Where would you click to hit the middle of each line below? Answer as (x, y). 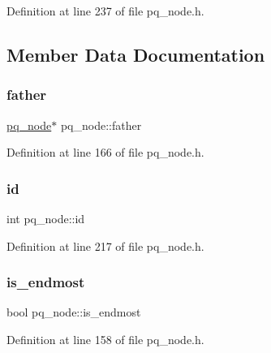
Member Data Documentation (136, 54)
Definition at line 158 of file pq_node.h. (105, 339)
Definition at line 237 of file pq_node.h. (105, 11)
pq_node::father (101, 125)
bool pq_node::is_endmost (74, 312)
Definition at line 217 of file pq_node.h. (105, 245)
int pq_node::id (46, 218)
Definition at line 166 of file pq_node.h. (105, 152)
